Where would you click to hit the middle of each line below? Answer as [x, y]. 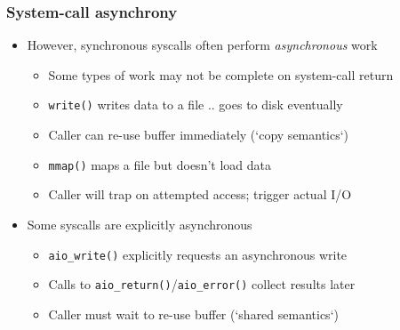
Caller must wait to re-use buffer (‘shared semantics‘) [193, 314]
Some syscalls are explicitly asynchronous [140, 224]
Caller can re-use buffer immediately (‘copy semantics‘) [199, 135]
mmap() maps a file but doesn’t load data [160, 164]
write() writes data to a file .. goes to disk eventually [196, 105]
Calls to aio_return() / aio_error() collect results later [202, 284]
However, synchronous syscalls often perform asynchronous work [202, 45]
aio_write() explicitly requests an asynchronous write [198, 254]
